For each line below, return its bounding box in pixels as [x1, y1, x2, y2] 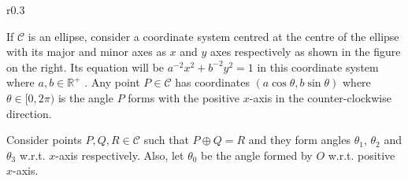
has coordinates [175, 74, 250, 90]
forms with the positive [128, 89, 240, 105]
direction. [6, 105, 52, 121]
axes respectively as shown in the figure [210, 43, 401, 60]
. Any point [84, 74, 140, 90]
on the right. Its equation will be [6, 58, 165, 75]
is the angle [57, 89, 113, 105]
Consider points [6, 131, 82, 148]
